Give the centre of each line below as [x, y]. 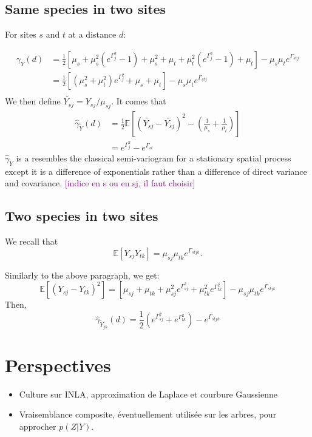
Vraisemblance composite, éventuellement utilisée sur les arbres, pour [148, 414]
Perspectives [58, 364]
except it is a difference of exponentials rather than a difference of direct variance [156, 171]
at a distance [92, 34]
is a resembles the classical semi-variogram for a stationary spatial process [154, 158]
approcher [38, 426]
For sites [21, 34]
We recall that [32, 241]
